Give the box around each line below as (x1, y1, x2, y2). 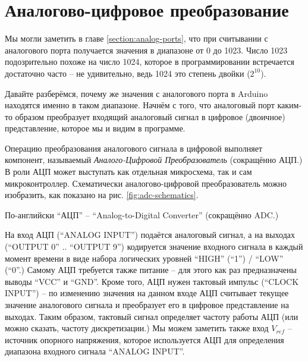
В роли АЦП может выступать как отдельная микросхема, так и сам (5, 165, 252, 178)
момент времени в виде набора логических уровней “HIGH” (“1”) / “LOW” (5, 252, 284, 264)
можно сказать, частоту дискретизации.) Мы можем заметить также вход (5, 322, 269, 334)
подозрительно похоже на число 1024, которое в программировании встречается (5, 55, 294, 68)
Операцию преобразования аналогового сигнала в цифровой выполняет (5, 142, 263, 154)
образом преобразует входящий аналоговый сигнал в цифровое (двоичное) (15, 110, 285, 123)
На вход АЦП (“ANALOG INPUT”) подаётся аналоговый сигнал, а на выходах (5, 228, 296, 241)
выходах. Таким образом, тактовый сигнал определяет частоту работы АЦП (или (5, 310, 298, 322)
